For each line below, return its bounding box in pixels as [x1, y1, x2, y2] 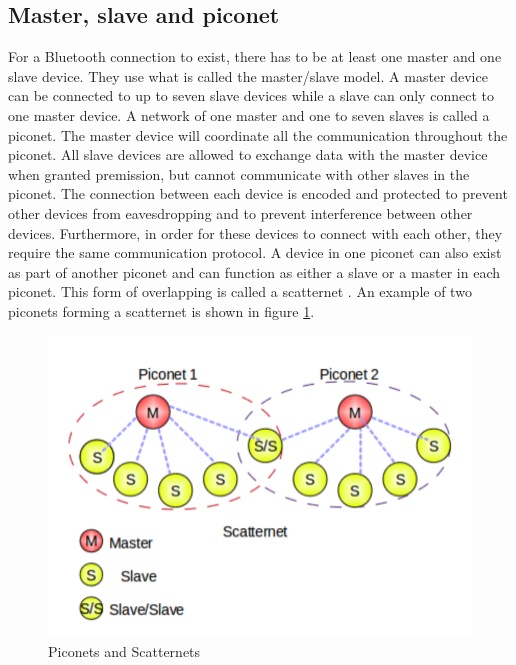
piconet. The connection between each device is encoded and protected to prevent [8, 183, 508, 204]
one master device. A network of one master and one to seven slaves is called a [8, 104, 490, 125]
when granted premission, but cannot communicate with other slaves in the [8, 163, 470, 184]
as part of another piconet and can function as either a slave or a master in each [8, 261, 501, 282]
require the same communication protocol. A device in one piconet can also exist [8, 242, 502, 263]
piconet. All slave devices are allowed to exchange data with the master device [8, 144, 488, 165]
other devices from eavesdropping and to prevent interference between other [8, 202, 473, 223]
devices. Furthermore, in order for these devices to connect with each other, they [8, 222, 503, 243]
